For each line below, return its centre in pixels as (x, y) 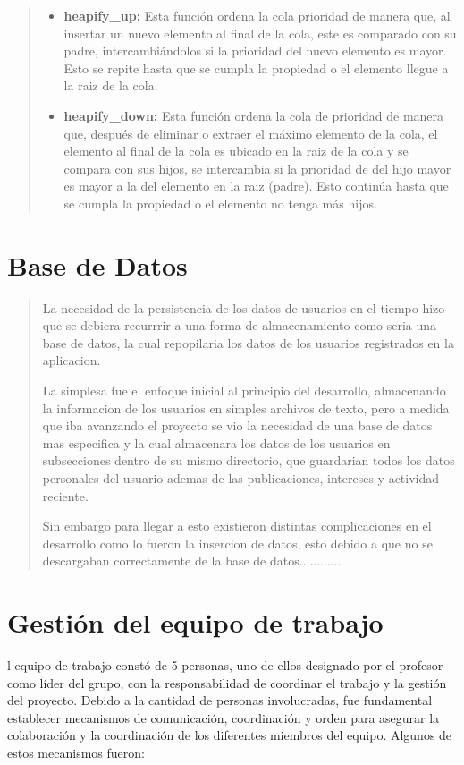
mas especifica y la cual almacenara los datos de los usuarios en (216, 442)
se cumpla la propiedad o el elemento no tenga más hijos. (220, 203)
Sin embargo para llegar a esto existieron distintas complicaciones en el (237, 526)
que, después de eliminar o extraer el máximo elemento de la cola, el (251, 133)
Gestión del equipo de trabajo (195, 622)
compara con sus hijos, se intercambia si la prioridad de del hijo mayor (257, 168)
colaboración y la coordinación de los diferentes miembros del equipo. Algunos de (230, 735)
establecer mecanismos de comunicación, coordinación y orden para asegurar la (224, 717)
